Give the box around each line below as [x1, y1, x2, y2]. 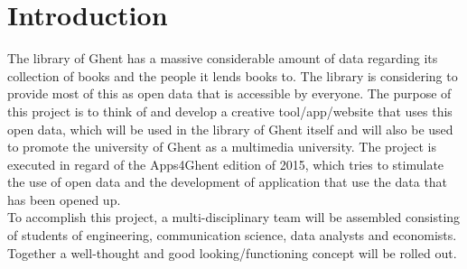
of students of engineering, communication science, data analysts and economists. [7, 226, 457, 245]
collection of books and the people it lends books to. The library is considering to [7, 66, 458, 85]
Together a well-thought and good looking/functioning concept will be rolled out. [7, 243, 457, 262]
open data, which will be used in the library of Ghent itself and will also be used [7, 119, 453, 138]
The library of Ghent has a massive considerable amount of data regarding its [7, 49, 438, 68]
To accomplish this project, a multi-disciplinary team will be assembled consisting [7, 208, 461, 227]
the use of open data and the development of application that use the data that [7, 172, 448, 191]
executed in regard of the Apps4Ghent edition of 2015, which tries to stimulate [7, 154, 444, 173]
